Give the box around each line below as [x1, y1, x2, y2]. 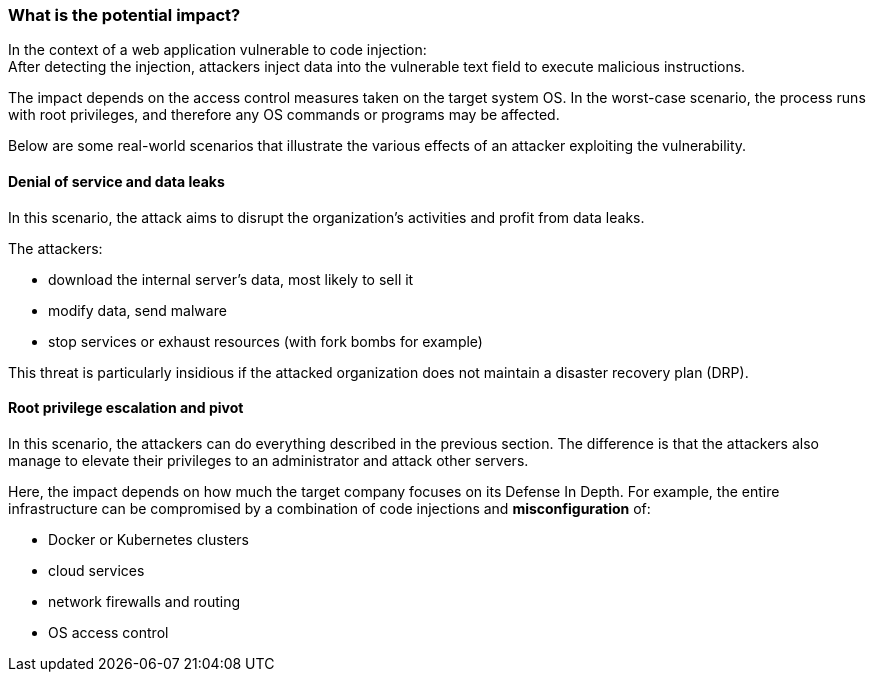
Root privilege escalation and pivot [8, 399, 244, 417]
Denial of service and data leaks [8, 172, 225, 190]
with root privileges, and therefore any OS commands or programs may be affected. [8, 106, 560, 124]
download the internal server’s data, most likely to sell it [48, 270, 414, 288]
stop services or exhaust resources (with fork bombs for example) [48, 332, 483, 350]
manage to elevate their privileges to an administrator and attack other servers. [8, 451, 529, 469]
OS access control [48, 623, 169, 641]
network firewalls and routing [48, 592, 241, 610]
